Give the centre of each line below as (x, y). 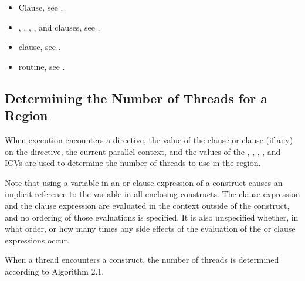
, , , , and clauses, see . (59, 27)
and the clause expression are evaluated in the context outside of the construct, (147, 205)
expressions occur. (37, 240)
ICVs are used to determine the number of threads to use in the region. (133, 163)
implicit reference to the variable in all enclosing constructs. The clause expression (152, 194)
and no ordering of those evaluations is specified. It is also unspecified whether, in (152, 217)
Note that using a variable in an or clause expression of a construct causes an (144, 182)
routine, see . (42, 66)
